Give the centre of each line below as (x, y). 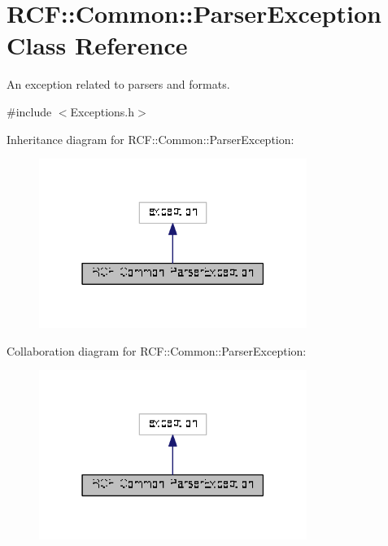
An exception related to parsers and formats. (118, 84)
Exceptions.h (102, 111)
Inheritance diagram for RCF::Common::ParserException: (150, 139)
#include (29, 111)
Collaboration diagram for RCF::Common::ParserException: (157, 350)
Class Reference (97, 45)
